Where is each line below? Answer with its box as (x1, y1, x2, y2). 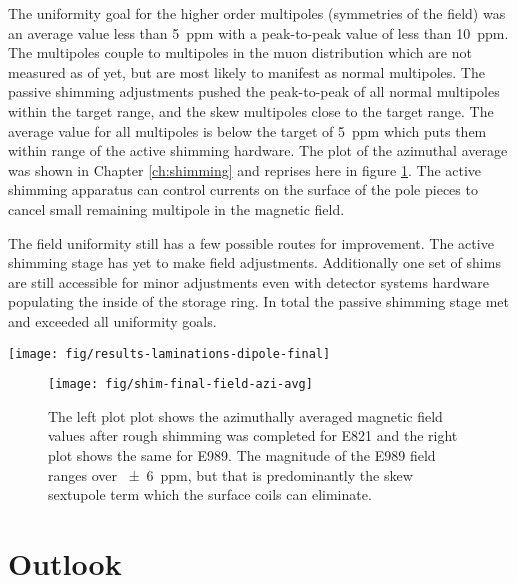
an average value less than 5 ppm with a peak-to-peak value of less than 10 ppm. (8, 22, 509, 43)
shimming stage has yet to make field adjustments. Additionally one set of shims (8, 252, 501, 273)
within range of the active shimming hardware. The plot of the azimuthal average (8, 140, 508, 161)
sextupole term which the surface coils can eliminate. (48, 484, 372, 505)
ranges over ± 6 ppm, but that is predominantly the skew (48, 464, 413, 485)
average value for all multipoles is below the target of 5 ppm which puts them (8, 120, 487, 141)
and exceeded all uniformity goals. (8, 310, 217, 331)
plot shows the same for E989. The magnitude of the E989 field (48, 445, 436, 465)
